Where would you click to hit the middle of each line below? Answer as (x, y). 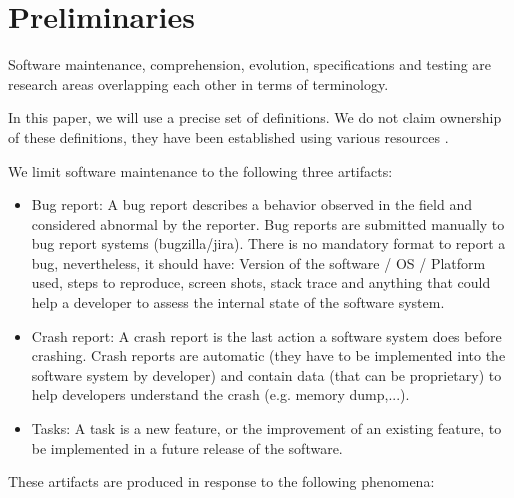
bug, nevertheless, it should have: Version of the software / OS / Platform (258, 262)
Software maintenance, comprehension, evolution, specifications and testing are (250, 64)
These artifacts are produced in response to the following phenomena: (221, 481)
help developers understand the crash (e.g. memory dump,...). (220, 394)
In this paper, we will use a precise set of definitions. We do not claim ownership (255, 117)
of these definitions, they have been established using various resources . (228, 136)
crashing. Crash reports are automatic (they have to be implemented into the (268, 355)
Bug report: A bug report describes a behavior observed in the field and (251, 204)
